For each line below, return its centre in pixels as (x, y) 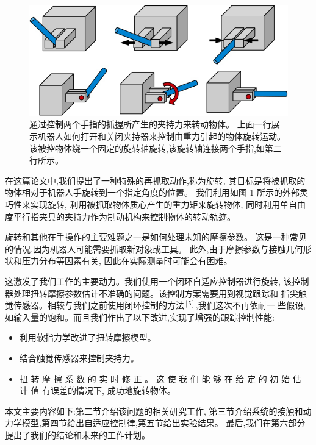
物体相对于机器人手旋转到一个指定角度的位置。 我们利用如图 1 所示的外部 (152, 192)
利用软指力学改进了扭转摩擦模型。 (88, 337)
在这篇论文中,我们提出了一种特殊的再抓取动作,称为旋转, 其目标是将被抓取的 (155, 180)
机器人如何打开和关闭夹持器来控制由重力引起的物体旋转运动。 (161, 136)
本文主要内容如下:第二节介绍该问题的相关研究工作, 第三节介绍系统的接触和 (154, 411)
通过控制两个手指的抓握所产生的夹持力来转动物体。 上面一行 (150, 124)
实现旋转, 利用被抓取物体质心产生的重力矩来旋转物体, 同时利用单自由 (168, 205)
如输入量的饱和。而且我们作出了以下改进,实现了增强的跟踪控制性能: (140, 317)
